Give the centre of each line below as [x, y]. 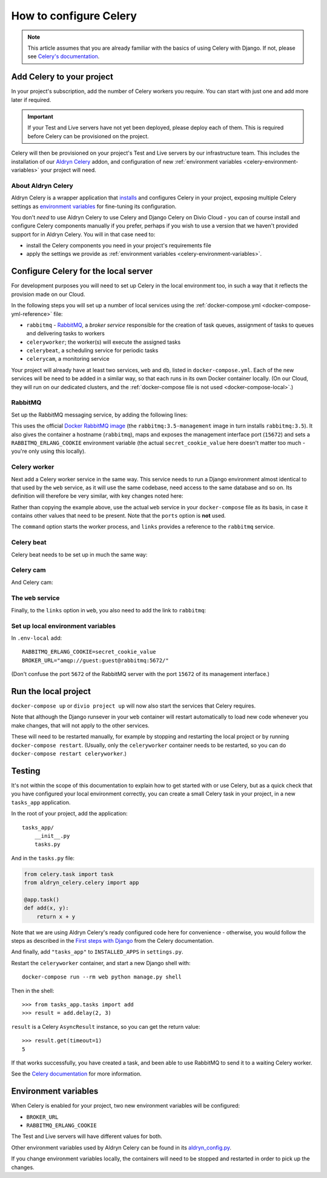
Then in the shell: [33, 991]
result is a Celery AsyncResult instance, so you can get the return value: [106, 1026]
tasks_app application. [41, 802]
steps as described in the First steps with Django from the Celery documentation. [113, 941]
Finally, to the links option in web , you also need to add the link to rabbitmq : [109, 610]
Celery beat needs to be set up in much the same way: [79, 554]
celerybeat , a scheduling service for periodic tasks [92, 350]
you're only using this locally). [48, 451]
